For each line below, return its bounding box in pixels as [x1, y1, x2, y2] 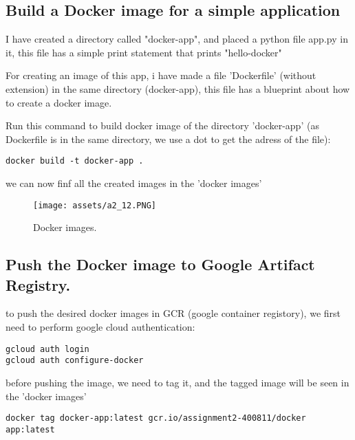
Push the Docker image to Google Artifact [6, 254, 315, 275]
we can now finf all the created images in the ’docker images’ [6, 176, 262, 190]
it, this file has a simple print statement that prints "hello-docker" [6, 45, 282, 59]
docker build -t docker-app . [6, 156, 144, 166]
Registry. [6, 274, 71, 295]
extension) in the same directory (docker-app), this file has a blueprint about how [6, 81, 350, 96]
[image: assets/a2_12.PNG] [33, 200, 156, 210]
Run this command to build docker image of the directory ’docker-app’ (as [6, 118, 319, 133]
